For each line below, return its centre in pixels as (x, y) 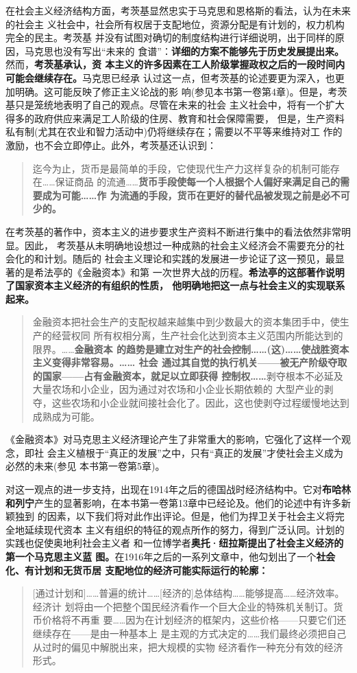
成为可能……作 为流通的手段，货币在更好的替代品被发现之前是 (182, 195)
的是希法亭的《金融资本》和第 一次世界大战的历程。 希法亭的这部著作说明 (180, 272)
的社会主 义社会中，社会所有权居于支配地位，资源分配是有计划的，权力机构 (175, 24)
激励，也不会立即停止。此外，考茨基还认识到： (111, 145)
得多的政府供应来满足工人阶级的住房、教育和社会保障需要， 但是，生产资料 (175, 118)
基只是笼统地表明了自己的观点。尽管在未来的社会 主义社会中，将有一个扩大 (175, 105)
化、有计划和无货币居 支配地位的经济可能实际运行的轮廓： (137, 570)
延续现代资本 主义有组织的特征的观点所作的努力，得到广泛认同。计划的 (184, 529)
